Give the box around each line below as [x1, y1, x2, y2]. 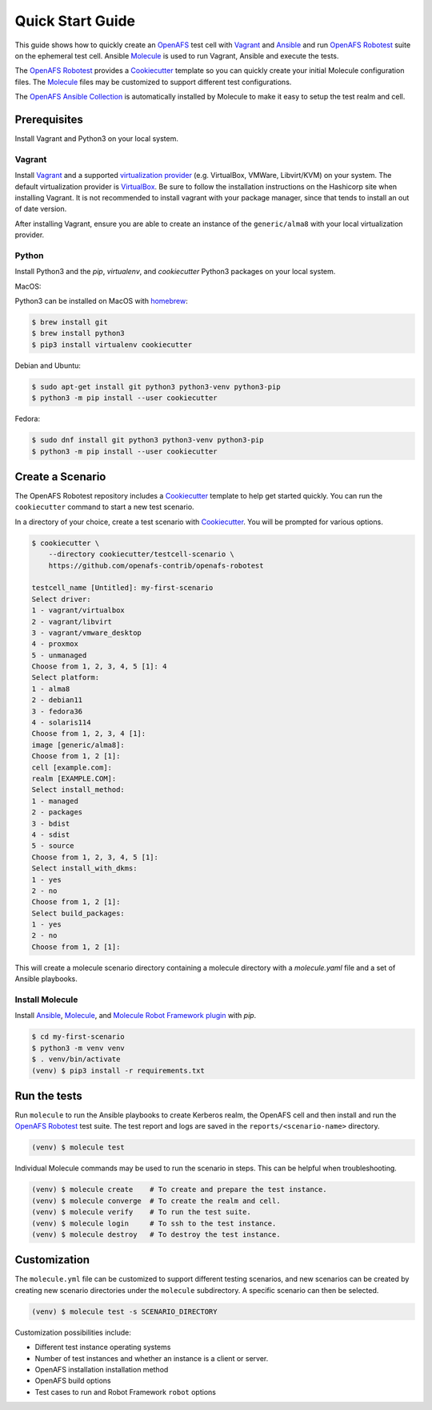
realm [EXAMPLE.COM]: [31, 774, 117, 783]
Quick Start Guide [14, 12, 136, 30]
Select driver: [31, 594, 91, 604]
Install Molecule [14, 994, 78, 1005]
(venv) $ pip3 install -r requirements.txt [31, 1066, 206, 1075]
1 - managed [31, 796, 79, 806]
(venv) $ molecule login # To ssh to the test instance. [31, 1218, 277, 1228]
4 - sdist [31, 830, 70, 839]
